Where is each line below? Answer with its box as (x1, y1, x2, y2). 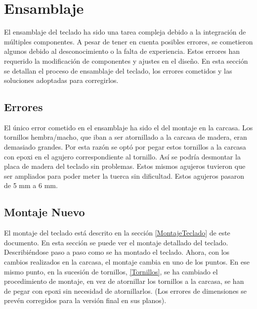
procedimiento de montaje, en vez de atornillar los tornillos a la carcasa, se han (4, 276, 244, 286)
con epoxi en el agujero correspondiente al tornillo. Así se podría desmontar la (4, 151, 241, 161)
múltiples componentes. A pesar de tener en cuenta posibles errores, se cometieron (4, 36, 253, 46)
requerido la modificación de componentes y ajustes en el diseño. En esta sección (4, 55, 248, 66)
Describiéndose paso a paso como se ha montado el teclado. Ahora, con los (4, 247, 230, 257)
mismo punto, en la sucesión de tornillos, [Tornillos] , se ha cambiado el (4, 266, 218, 276)
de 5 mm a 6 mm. (4, 180, 58, 191)
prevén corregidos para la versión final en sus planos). (4, 295, 167, 306)
